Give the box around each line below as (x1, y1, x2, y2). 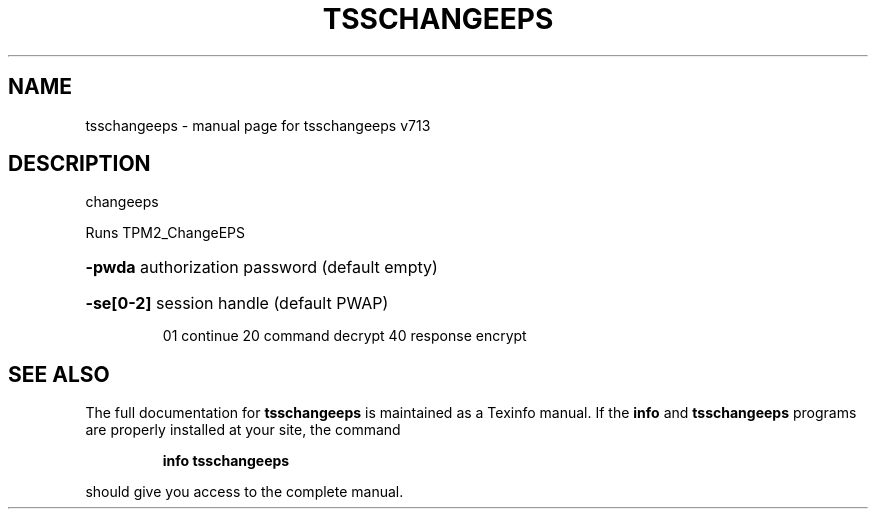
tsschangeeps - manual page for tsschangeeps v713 (85, 116, 431, 134)
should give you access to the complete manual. (85, 483, 404, 501)
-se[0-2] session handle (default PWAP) (85, 293, 389, 314)
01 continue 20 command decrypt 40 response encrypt (162, 327, 527, 345)
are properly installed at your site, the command (85, 421, 401, 439)
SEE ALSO (8, 361, 110, 387)
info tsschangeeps (162, 452, 290, 470)
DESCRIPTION (8, 151, 151, 177)
